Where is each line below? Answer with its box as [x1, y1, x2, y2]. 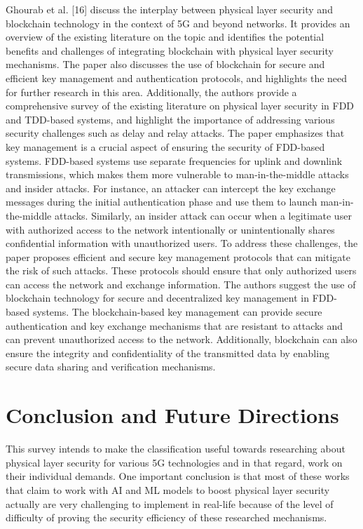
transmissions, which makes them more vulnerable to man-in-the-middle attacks [6, 167, 349, 182]
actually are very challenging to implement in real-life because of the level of [6, 496, 334, 511]
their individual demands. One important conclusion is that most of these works [6, 469, 350, 483]
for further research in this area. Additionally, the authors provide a [6, 84, 297, 99]
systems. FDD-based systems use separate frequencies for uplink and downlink [6, 153, 343, 168]
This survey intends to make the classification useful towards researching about [6, 441, 345, 456]
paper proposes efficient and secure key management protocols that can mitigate [6, 249, 350, 264]
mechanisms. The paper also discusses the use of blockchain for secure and [6, 57, 325, 72]
